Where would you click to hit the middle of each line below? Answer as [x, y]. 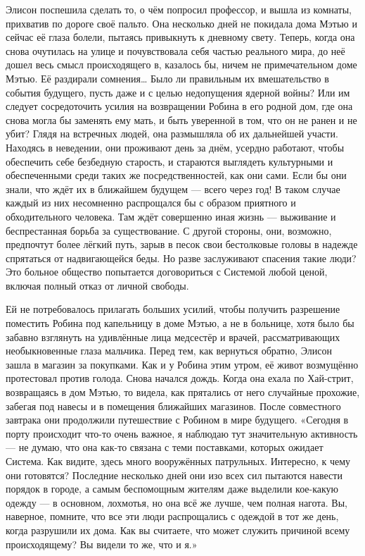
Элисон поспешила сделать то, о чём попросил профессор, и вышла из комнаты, [179, 9]
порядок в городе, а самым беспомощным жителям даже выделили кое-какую [172, 489]
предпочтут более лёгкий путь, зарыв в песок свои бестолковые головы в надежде [182, 244]
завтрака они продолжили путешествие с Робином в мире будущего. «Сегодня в [177, 420]
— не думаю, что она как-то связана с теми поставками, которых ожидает [165, 447]
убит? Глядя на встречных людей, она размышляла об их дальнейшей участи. [172, 134]
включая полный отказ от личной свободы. [97, 285]
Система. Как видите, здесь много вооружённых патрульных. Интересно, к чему [178, 461]
